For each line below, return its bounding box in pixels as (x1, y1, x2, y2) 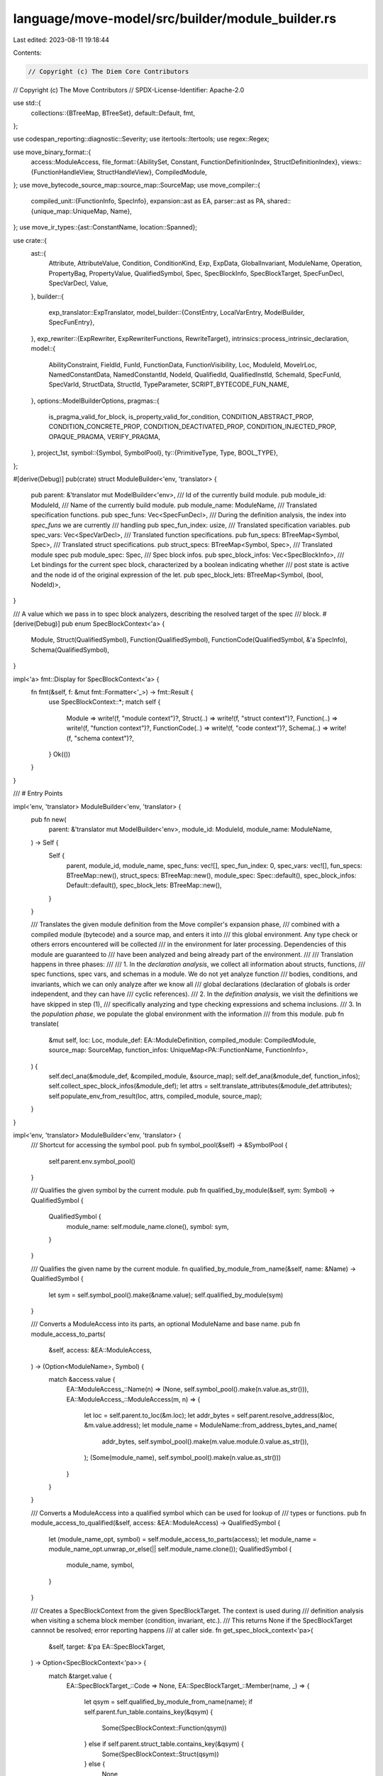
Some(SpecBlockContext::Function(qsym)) (101, 1723, 227, 1733)
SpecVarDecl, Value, (48, 279, 109, 288)
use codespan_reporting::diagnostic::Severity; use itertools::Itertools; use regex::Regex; (13, 135, 270, 144)
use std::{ (13, 99, 42, 107)
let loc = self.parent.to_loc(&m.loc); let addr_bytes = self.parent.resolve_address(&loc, (84, 1411, 335, 1420)
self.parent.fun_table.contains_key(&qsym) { (84, 1707, 213, 1716)
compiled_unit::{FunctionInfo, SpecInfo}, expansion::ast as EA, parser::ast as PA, (30, 197, 266, 205)
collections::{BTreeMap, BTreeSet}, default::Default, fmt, (30, 109, 195, 117)
